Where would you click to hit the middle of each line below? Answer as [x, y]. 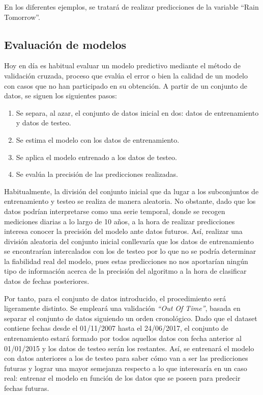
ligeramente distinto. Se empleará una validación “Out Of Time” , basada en [122, 308]
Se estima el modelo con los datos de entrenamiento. [98, 139]
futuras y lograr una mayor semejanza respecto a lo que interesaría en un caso [126, 368]
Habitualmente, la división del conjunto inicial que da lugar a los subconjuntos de [131, 191]
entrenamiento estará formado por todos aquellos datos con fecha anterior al [123, 338]
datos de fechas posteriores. [47, 281]
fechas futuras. [27, 388]
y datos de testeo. [43, 123]
